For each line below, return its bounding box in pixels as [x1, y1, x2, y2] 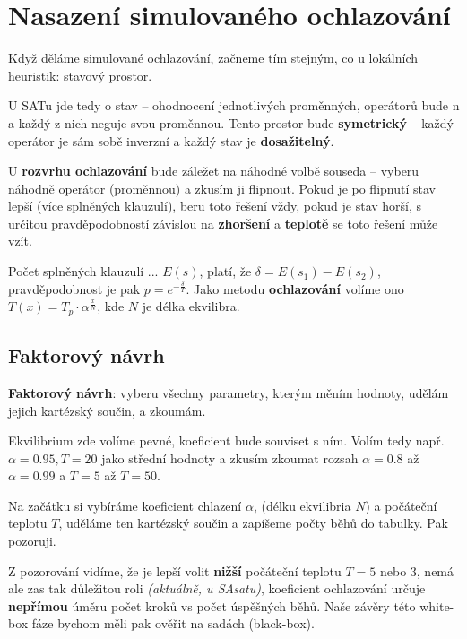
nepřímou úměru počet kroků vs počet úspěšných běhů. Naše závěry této [8, 596, 416, 615]
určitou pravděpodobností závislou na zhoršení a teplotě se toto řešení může [8, 213, 438, 232]
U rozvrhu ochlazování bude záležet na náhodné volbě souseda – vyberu [8, 161, 419, 180]
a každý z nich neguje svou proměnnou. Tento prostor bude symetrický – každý [8, 113, 454, 132]
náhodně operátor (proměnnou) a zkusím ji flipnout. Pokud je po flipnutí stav [8, 178, 436, 197]
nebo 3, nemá [379, 561, 454, 580]
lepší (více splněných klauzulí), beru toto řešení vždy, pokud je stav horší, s [8, 196, 422, 215]
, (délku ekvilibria [253, 496, 351, 514]
